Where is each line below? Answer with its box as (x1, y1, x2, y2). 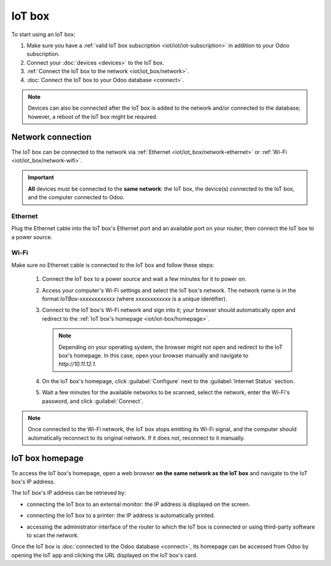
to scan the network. (26, 531, 79, 539)
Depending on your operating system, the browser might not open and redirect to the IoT (58, 343, 283, 351)
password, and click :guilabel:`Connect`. (42, 397, 144, 405)
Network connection (11, 132, 92, 142)
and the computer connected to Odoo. (28, 194, 125, 201)
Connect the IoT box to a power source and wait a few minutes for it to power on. (42, 275, 247, 283)
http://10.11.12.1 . (58, 361, 97, 368)
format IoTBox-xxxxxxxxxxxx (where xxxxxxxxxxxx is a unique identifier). (42, 295, 227, 302)
